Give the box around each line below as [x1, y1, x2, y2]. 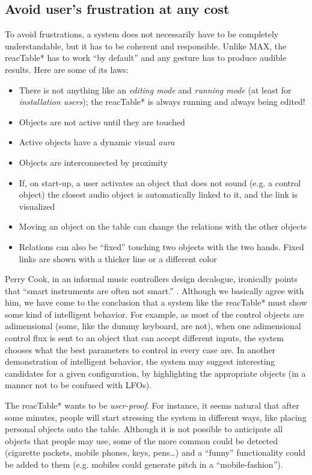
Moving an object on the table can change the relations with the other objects [19, 220, 307, 233]
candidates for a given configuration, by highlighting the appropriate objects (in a [5, 366, 306, 379]
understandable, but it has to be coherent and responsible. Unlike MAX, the [5, 39, 287, 52]
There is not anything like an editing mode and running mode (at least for [19, 83, 292, 96]
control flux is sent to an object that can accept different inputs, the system [5, 332, 284, 344]
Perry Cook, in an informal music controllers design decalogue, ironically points [5, 272, 298, 285]
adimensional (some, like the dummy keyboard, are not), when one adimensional [5, 319, 301, 332]
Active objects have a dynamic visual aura [19, 136, 175, 148]
